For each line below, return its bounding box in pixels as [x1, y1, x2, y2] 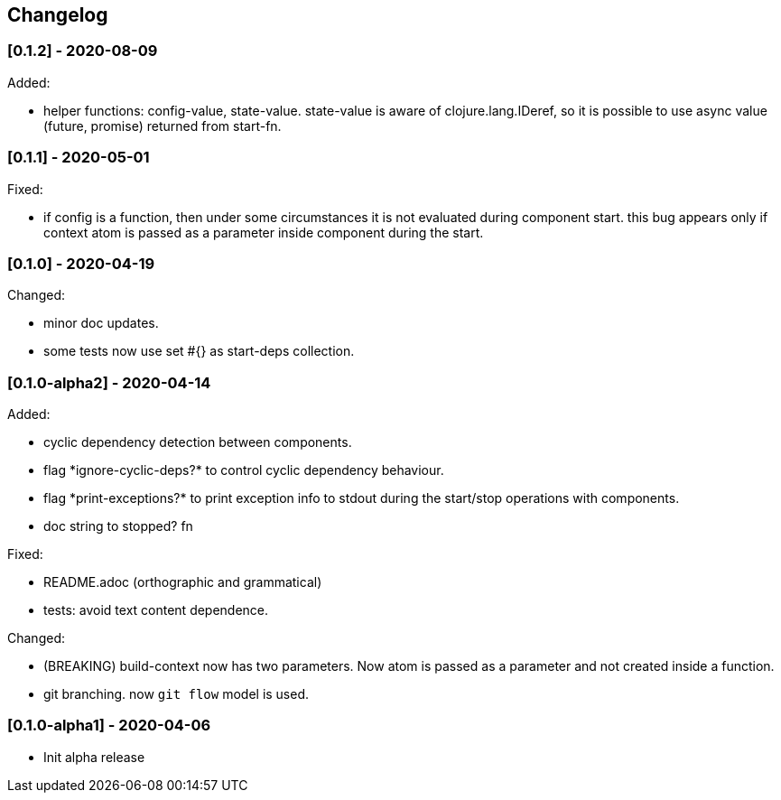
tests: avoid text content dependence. [43, 602, 269, 619]
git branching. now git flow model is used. [43, 686, 310, 702]
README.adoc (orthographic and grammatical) [43, 574, 322, 591]
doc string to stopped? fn [43, 518, 193, 535]
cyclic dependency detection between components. [43, 434, 352, 451]
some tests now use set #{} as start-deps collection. [43, 343, 355, 359]
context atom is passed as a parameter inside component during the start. [43, 224, 484, 240]
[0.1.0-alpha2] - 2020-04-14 [7, 373, 211, 392]
